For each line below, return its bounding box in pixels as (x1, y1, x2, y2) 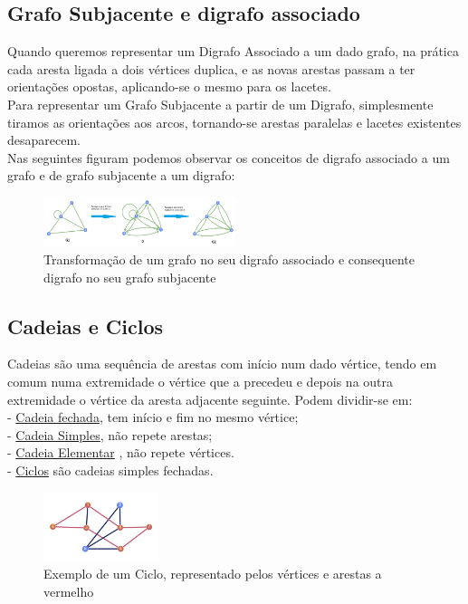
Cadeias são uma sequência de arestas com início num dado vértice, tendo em (7, 354, 437, 373)
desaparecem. (7, 130, 81, 149)
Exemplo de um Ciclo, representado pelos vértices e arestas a (43, 564, 382, 583)
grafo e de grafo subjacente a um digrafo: (7, 166, 235, 185)
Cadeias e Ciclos (7, 312, 163, 340)
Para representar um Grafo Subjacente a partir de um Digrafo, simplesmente (7, 94, 434, 113)
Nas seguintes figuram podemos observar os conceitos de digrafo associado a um (7, 148, 450, 167)
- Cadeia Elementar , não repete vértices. (7, 443, 234, 462)
